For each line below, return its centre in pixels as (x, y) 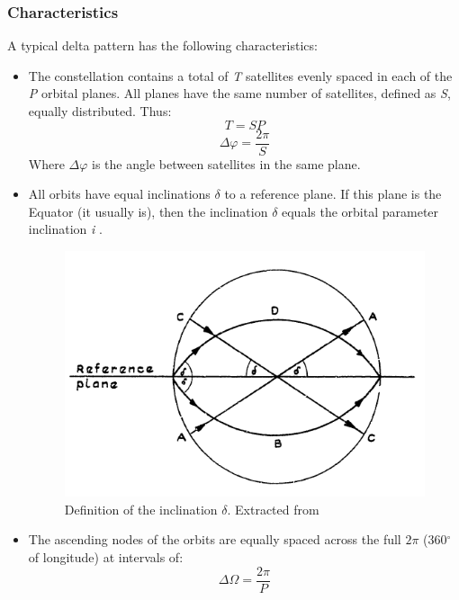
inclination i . (65, 229)
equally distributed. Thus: (100, 111)
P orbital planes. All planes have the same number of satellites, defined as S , (239, 93)
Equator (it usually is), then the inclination (148, 211)
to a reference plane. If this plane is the (333, 194)
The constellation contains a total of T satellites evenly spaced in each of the (240, 75)
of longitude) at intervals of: (106, 556)
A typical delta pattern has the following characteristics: (162, 45)
